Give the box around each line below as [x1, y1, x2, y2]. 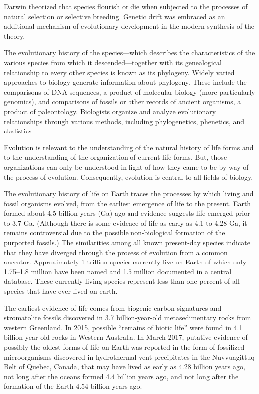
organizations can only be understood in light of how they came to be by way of [4, 161, 249, 172]
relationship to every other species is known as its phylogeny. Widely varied [4, 67, 235, 77]
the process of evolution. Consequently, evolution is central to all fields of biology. [4, 171, 253, 182]
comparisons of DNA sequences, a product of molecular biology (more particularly [4, 86, 255, 97]
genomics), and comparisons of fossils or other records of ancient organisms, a [4, 96, 241, 107]
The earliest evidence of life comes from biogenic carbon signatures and [4, 302, 222, 313]
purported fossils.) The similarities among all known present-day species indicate [4, 237, 250, 248]
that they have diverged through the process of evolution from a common [4, 247, 228, 257]
